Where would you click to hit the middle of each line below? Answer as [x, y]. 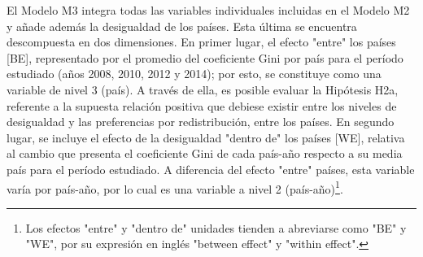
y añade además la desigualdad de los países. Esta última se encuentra [182, 26]
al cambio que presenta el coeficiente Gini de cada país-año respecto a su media [205, 153]
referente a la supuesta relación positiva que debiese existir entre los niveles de [202, 105]
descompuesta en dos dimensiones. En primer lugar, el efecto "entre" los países [201, 42]
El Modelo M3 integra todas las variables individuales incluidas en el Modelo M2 [208, 10]
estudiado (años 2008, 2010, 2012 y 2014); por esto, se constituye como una [194, 74]
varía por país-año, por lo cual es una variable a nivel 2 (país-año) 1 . [175, 187]
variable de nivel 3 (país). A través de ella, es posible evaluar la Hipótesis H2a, [203, 89]
